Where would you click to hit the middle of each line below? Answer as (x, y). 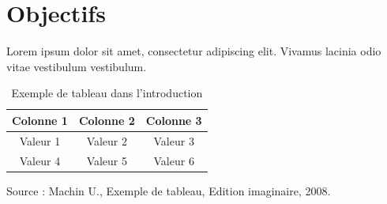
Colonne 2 (107, 120)
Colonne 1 (40, 120)
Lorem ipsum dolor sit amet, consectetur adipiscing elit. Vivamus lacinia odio (194, 51)
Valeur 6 (174, 160)
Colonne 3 (174, 120)
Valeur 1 (40, 140)
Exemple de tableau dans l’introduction (107, 93)
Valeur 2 (107, 140)
